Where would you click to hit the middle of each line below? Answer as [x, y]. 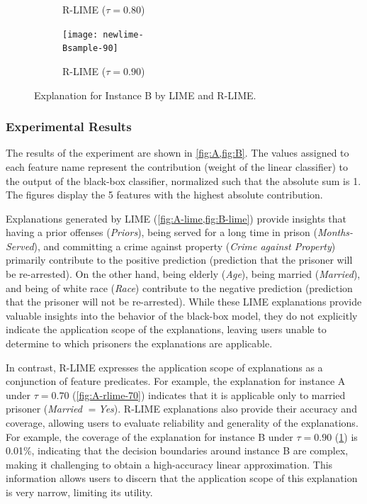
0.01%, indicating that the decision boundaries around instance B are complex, [177, 450]
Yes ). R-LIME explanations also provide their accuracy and [228, 409]
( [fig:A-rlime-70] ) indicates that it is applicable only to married [209, 394]
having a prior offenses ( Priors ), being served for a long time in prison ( [162, 232]
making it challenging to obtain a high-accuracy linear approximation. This [169, 464]
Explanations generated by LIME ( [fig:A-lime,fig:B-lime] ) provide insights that [176, 218]
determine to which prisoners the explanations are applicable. [139, 343]
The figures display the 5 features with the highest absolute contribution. [164, 195]
